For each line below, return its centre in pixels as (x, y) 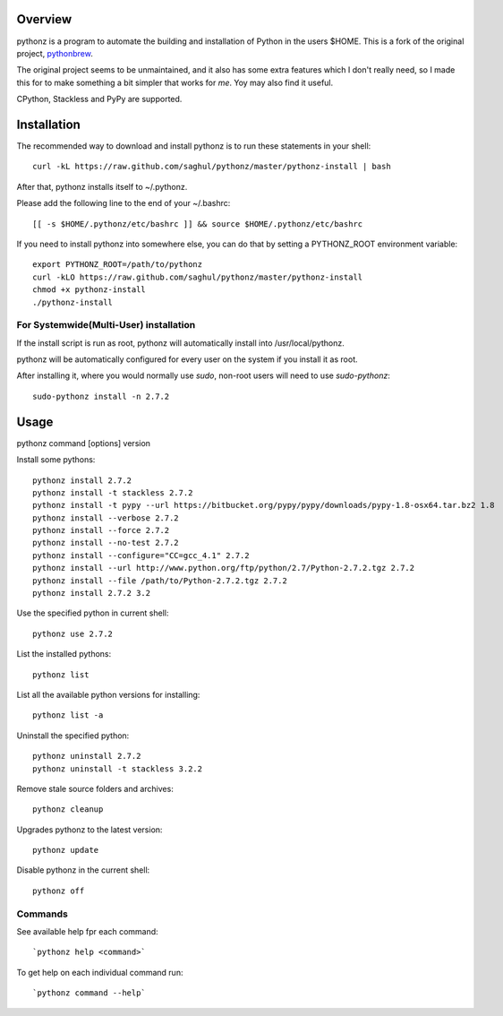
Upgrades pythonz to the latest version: (90, 830)
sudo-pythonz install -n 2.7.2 (101, 396)
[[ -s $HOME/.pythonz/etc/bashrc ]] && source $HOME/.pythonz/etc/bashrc (198, 224)
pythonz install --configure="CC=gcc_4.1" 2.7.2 (141, 555)
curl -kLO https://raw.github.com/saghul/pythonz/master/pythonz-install (198, 277)
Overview (44, 19)
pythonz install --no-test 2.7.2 (106, 543)
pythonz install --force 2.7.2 (101, 530)
